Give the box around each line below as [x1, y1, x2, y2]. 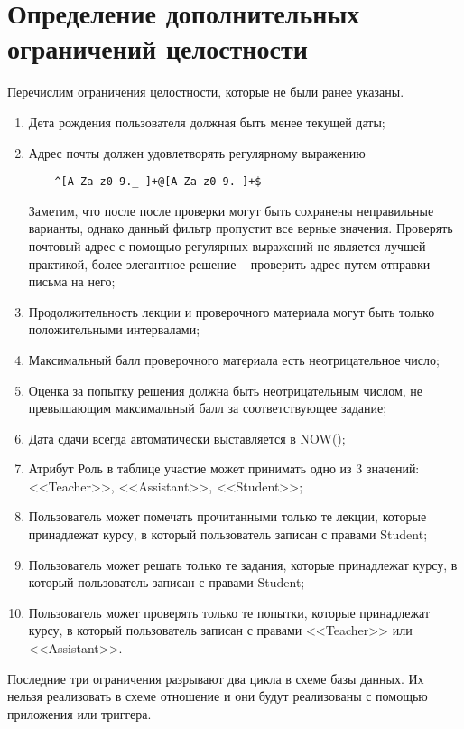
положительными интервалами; [28, 320, 200, 339]
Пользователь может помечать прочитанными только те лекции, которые [28, 507, 427, 526]
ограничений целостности [7, 30, 308, 67]
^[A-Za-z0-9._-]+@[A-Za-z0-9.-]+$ [54, 175, 262, 189]
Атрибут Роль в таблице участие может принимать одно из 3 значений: [28, 459, 420, 478]
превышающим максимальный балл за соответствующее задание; [28, 398, 387, 417]
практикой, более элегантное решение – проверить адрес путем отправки [28, 254, 431, 273]
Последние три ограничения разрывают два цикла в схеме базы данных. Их [7, 668, 424, 687]
